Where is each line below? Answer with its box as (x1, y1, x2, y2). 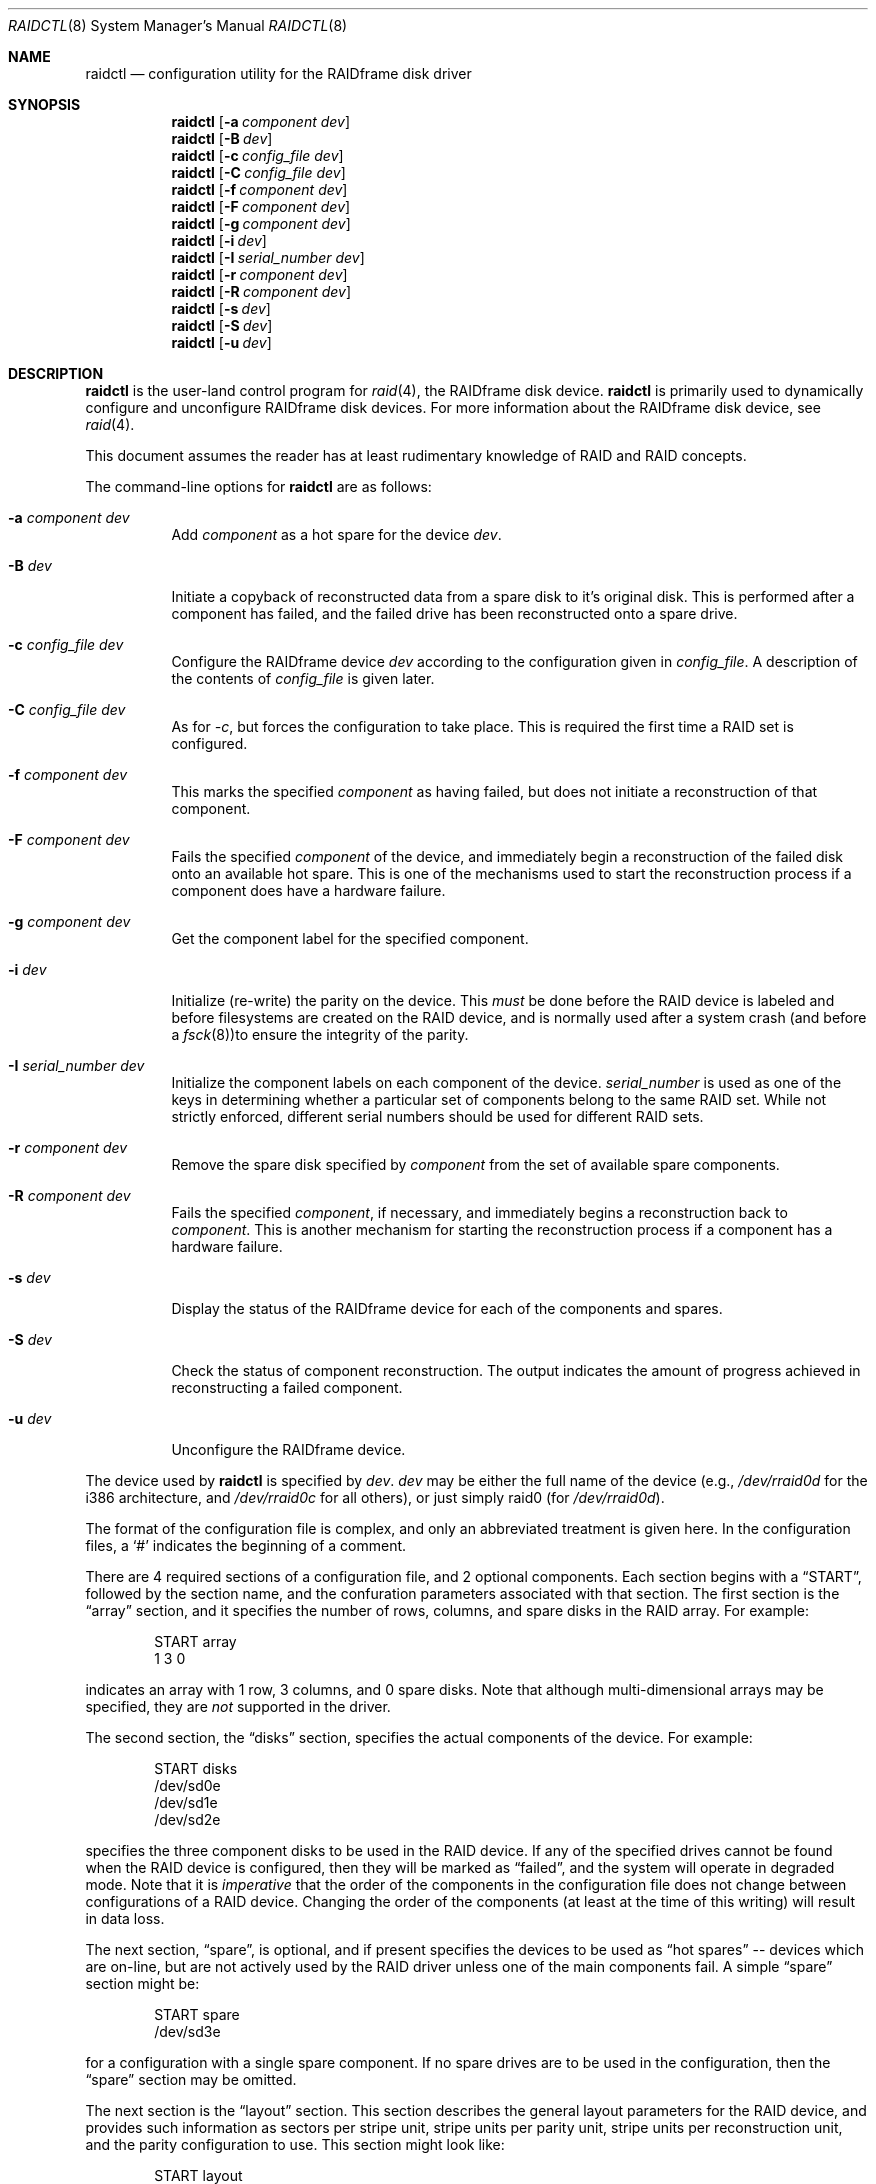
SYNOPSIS (8, 96, 81, 113)
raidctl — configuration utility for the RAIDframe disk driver (85, 65, 472, 82)
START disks (154, 1760, 238, 1777)
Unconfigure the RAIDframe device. (171, 1441, 406, 1458)
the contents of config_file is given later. (171, 670, 435, 687)
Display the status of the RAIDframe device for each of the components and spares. (171, 1300, 723, 1317)
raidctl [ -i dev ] (171, 232, 267, 249)
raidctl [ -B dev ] (171, 130, 273, 147)
